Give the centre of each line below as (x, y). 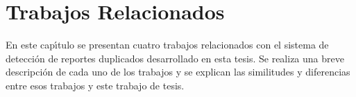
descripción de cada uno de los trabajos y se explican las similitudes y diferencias (178, 72)
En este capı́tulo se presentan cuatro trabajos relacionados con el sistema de (167, 45)
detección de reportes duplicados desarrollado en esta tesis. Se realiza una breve (175, 58)
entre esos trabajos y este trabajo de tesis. (95, 85)
